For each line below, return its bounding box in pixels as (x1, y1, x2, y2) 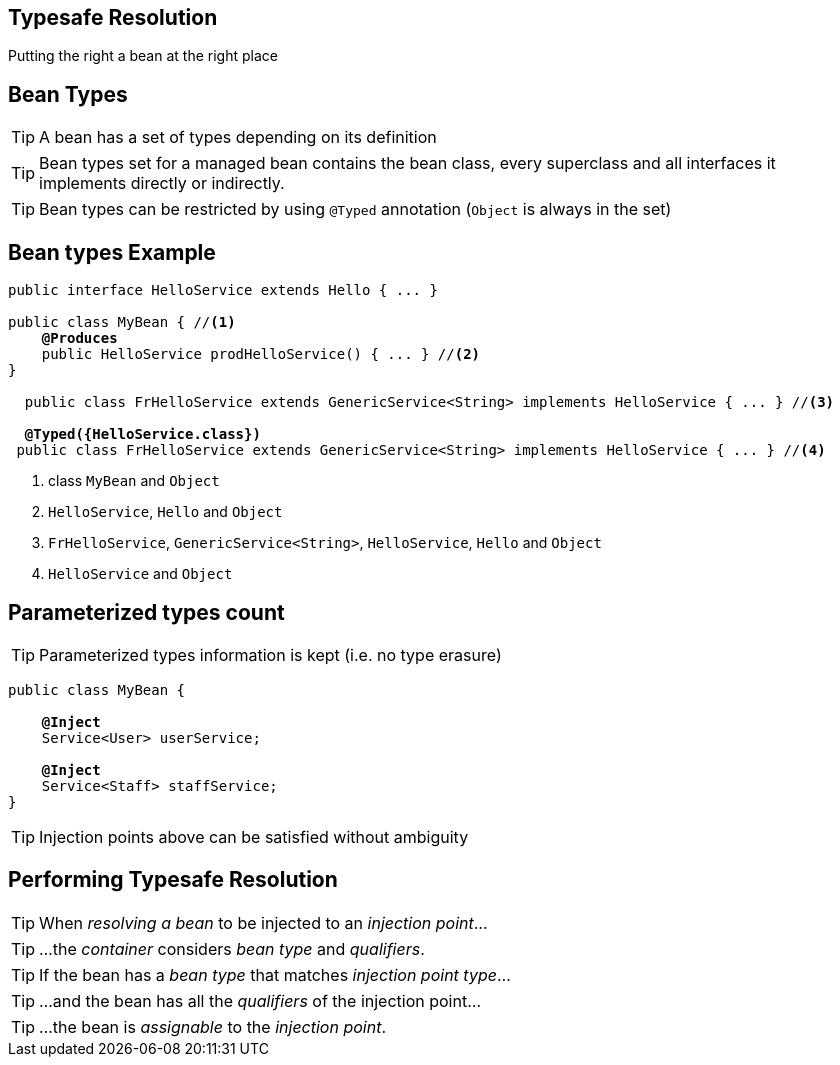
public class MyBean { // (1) (8, 314, 236, 331)
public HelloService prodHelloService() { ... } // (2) (41, 346, 481, 363)
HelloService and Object (48, 565, 233, 583)
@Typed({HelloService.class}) (24, 426, 261, 443)
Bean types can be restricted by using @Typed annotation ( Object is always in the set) (39, 199, 672, 220)
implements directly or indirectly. (39, 173, 285, 194)
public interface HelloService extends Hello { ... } (8, 282, 438, 299)
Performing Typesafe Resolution (8, 867, 338, 893)
